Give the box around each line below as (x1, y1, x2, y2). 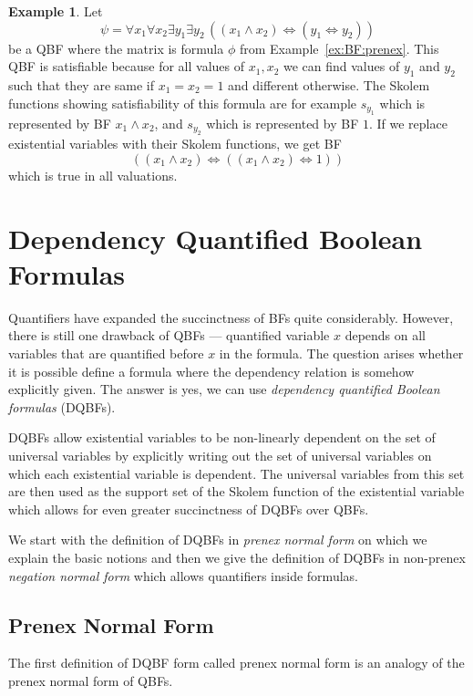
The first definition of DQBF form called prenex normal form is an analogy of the (8, 653, 465, 672)
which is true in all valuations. (8, 165, 178, 184)
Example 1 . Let (8, 2, 103, 20)
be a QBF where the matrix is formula (8, 38, 224, 57)
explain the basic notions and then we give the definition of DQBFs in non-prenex (8, 548, 466, 567)
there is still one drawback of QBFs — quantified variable (8, 326, 330, 345)
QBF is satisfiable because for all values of (8, 57, 245, 76)
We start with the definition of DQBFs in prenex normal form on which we (8, 530, 427, 549)
